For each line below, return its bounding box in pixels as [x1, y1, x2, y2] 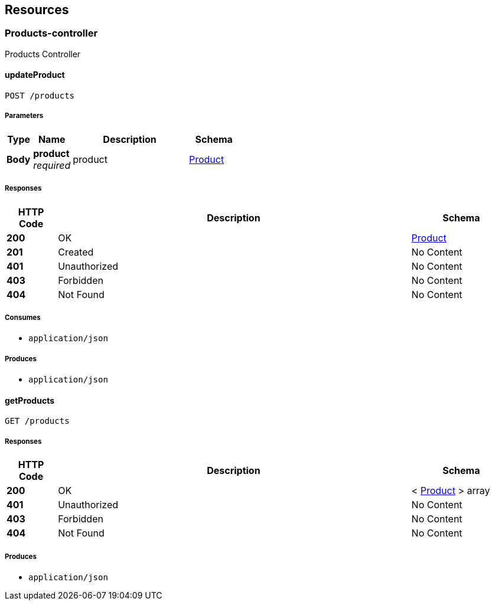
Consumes [5, 313, 41, 322]
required [33, 159, 71, 171]
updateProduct [5, 70, 65, 80]
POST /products [5, 91, 75, 101]
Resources [5, 2, 69, 17]
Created [58, 246, 94, 258]
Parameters [5, 112, 44, 120]
